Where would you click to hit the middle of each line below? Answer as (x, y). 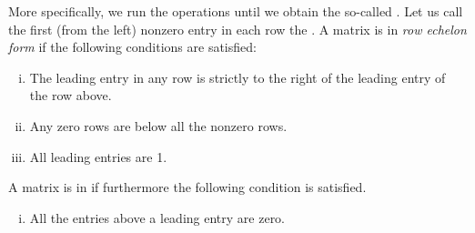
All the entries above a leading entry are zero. (157, 217)
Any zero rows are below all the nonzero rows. (158, 125)
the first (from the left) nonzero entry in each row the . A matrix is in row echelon (237, 29)
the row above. (71, 95)
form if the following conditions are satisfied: (132, 47)
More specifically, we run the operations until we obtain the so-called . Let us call (236, 11)
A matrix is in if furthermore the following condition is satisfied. (187, 187)
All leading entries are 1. (98, 156)
